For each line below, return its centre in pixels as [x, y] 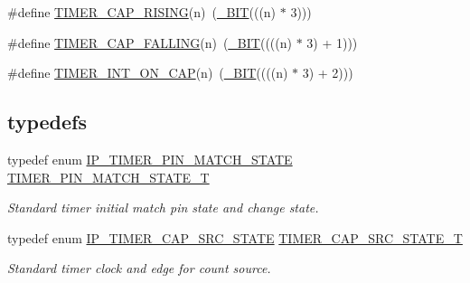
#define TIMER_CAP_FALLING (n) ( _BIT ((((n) [150, 42]
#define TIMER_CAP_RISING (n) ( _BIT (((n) [142, 12]
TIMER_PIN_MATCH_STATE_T [108, 177]
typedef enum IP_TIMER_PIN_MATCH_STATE [150, 159]
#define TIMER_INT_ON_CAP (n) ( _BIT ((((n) [148, 73]
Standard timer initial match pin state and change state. [163, 208]
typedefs [47, 122]
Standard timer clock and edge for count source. [139, 268]
